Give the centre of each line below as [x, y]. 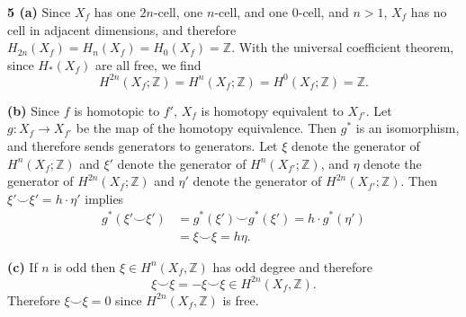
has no [429, 12]
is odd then [85, 266]
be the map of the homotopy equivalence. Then [206, 128]
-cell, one [178, 12]
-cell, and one [251, 12]
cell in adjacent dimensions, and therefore [122, 29]
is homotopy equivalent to [272, 110]
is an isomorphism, [408, 128]
